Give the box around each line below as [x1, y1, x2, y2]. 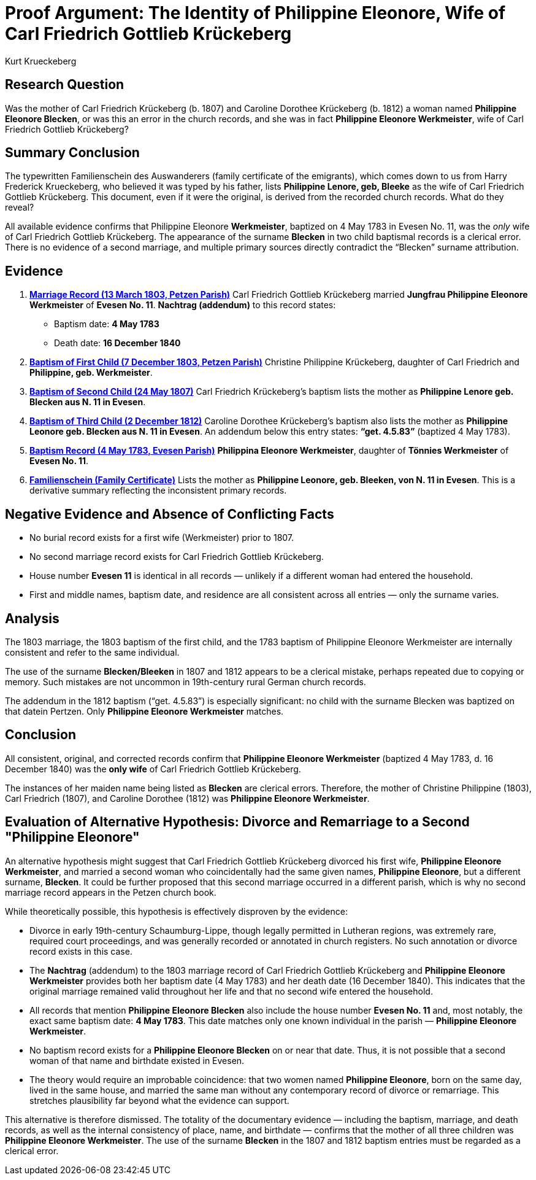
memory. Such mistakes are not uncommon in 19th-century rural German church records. [5, 676, 366, 687]
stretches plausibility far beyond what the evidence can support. [29, 1095, 289, 1106]
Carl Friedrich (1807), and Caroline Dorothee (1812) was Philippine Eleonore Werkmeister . [5, 793, 370, 804]
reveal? [5, 202, 34, 213]
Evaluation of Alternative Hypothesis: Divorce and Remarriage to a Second [5, 814, 470, 830]
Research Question [5, 77, 124, 93]
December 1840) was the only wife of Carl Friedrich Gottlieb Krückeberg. [5, 763, 301, 774]
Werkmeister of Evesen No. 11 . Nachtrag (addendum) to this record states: [29, 300, 336, 311]
